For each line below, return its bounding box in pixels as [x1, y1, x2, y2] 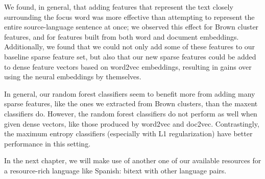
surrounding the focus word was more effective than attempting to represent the [4, 11, 255, 22]
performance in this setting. [4, 138, 91, 148]
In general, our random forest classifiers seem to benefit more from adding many [4, 88, 255, 99]
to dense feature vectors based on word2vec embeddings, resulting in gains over [4, 61, 252, 72]
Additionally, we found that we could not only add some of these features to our [4, 41, 255, 52]
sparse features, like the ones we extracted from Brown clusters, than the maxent [4, 98, 258, 109]
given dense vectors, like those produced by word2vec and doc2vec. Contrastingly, [4, 118, 259, 129]
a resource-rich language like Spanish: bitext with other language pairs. [4, 165, 227, 175]
